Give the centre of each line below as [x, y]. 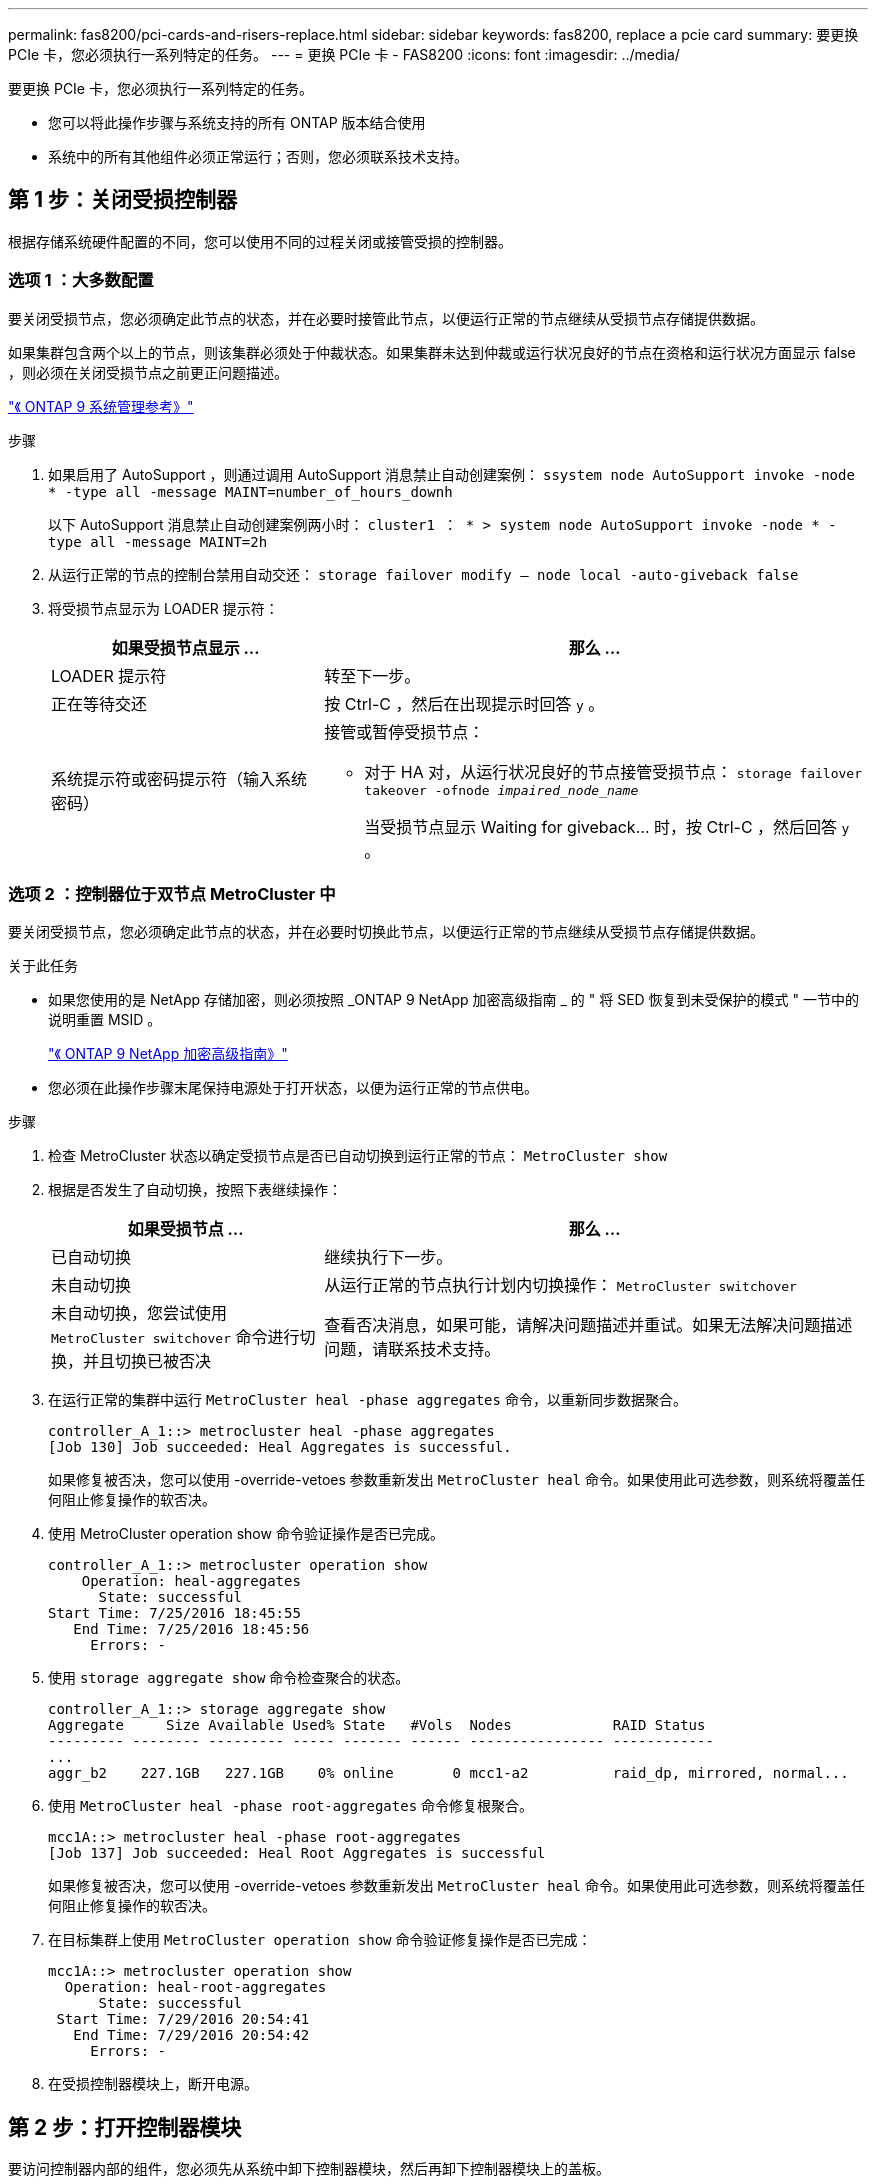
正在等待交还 [99, 703]
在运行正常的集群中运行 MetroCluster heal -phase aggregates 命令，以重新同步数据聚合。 [367, 1400]
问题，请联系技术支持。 [412, 1349]
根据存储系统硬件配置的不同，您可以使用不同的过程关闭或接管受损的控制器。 [260, 241]
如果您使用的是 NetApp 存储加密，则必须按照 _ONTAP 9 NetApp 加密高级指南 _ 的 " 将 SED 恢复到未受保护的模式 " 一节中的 [454, 1000]
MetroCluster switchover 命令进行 [175, 1337]
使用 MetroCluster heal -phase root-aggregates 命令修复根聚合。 [291, 1806]
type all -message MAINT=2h [158, 541]
